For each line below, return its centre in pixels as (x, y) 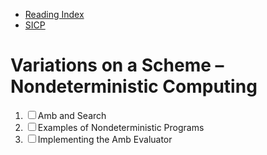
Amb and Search (72, 115)
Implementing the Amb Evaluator (105, 139)
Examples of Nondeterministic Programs (121, 127)
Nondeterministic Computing (134, 86)
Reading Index (54, 14)
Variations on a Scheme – (117, 65)
